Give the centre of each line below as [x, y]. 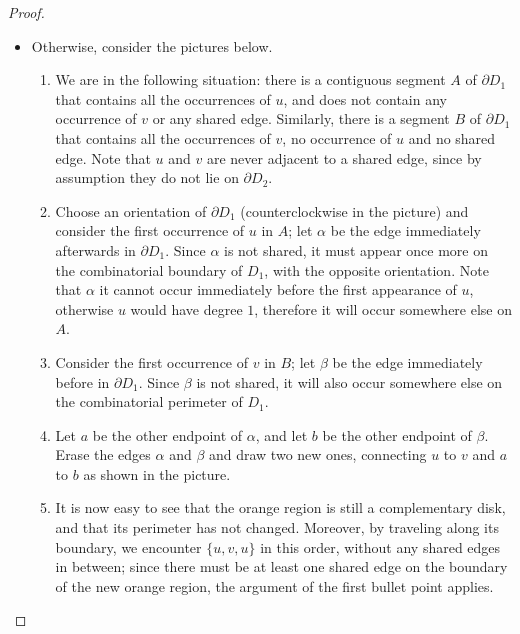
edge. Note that [103, 157]
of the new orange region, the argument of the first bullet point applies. [274, 585]
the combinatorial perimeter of [149, 401]
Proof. [26, 12]
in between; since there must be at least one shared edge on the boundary [281, 566]
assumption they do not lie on [147, 177]
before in [82, 381]
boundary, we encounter [128, 546]
